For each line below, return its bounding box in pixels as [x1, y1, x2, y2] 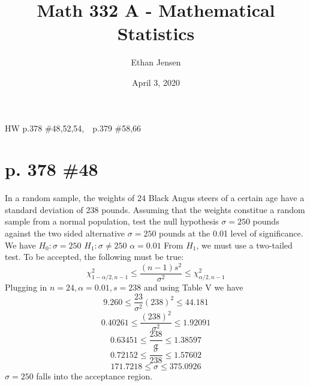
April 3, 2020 [132, 76, 180, 88]
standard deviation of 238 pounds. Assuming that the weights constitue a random [5, 203, 305, 216]
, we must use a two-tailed [196, 238, 293, 251]
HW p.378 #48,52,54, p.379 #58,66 [5, 121, 142, 134]
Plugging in [5, 280, 47, 293]
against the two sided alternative [5, 227, 125, 239]
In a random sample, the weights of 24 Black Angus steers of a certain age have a [5, 191, 305, 204]
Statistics [117, 21, 195, 46]
